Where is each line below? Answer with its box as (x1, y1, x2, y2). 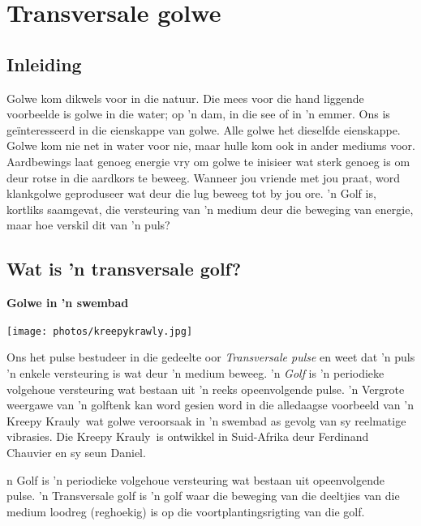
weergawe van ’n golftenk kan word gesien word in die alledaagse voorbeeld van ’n (6, 396, 414, 413)
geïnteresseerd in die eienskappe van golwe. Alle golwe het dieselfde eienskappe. (6, 121, 401, 138)
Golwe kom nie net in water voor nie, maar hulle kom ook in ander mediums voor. (6, 137, 415, 154)
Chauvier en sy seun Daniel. (6, 443, 146, 460)
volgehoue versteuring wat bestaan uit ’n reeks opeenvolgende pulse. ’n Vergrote (6, 380, 405, 397)
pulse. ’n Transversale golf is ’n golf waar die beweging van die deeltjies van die (6, 487, 400, 504)
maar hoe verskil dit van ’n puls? (6, 216, 170, 233)
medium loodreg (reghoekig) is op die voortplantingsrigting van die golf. (6, 502, 365, 520)
